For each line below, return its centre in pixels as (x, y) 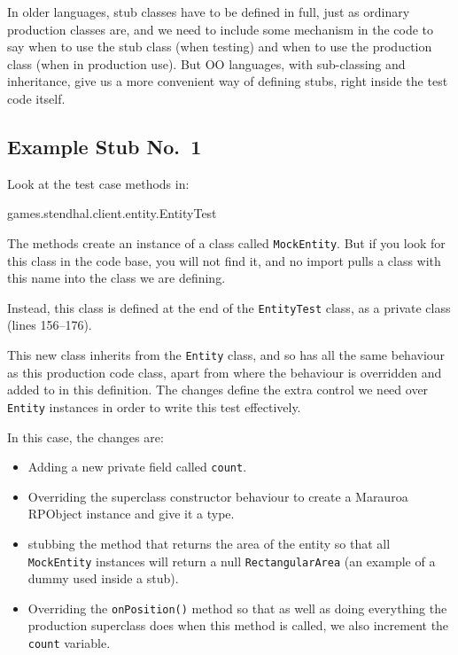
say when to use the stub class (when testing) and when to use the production (220, 47)
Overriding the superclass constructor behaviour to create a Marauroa (218, 496)
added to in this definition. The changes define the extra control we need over (218, 390)
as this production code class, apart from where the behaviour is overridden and (225, 372)
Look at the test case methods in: (98, 183)
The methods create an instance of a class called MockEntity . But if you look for (226, 242)
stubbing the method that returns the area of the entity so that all (209, 543)
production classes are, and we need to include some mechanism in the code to (221, 29)
